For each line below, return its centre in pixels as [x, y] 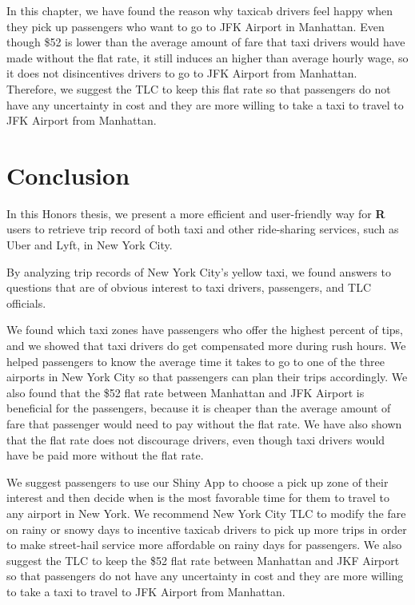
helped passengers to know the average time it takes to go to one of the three [196, 361]
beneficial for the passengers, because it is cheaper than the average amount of [199, 408]
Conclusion [68, 175]
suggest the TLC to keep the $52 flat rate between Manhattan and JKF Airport [203, 560]
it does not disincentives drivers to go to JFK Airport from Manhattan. [182, 73]
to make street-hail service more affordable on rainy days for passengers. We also [204, 545]
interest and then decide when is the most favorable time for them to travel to [198, 498]
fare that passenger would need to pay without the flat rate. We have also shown [204, 424]
